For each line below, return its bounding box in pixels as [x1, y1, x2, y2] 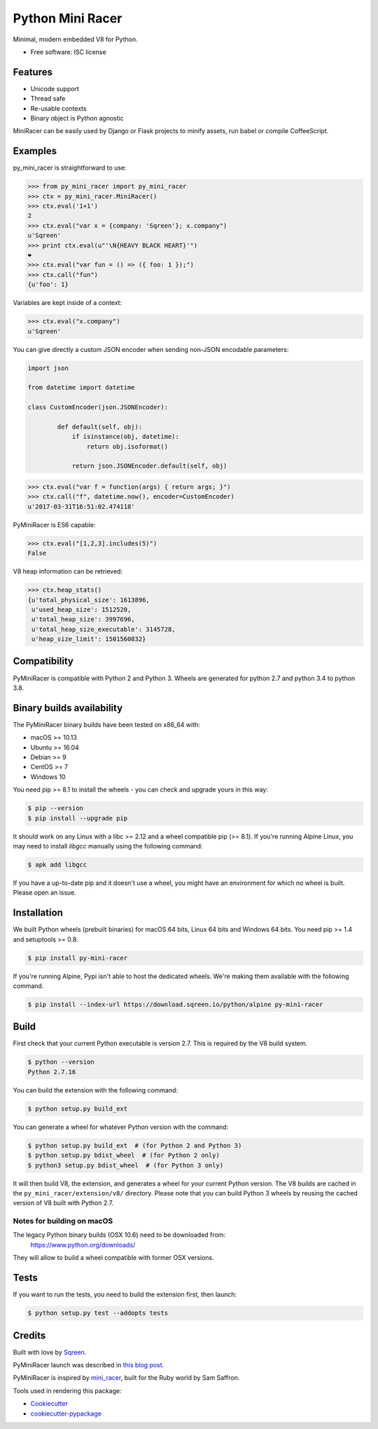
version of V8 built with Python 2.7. [13, 1199, 114, 1207]
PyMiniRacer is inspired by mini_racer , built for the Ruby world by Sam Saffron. [13, 1374, 240, 1382]
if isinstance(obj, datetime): [71, 433, 180, 441]
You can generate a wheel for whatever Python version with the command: [13, 1123, 229, 1131]
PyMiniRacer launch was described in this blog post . [13, 1361, 164, 1369]
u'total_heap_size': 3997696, [31, 616, 136, 623]
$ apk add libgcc [27, 860, 87, 869]
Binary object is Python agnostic [30, 114, 124, 123]
